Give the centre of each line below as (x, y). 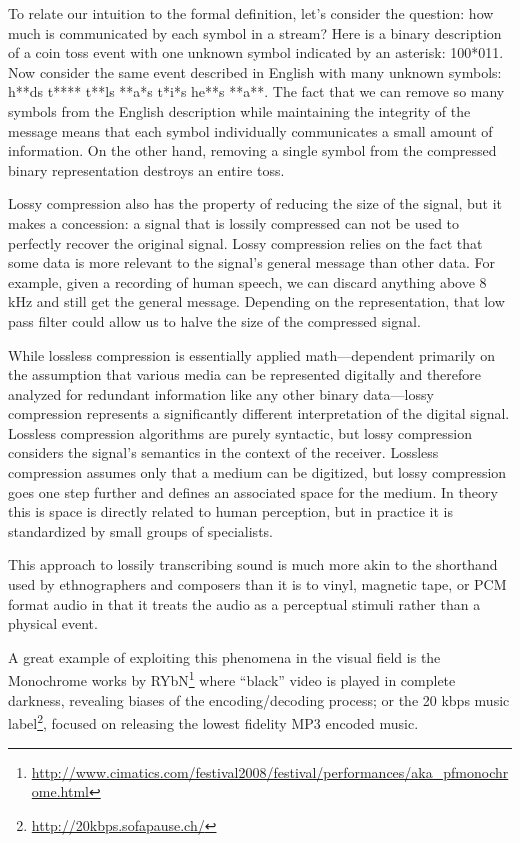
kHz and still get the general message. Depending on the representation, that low (256, 301)
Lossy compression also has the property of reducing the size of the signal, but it (255, 203)
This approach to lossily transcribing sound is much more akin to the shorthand (253, 564)
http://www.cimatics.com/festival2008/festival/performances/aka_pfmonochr (270, 771)
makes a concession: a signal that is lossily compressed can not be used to (234, 222)
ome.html (60, 791)
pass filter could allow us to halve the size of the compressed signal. (214, 320)
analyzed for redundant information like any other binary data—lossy (221, 393)
